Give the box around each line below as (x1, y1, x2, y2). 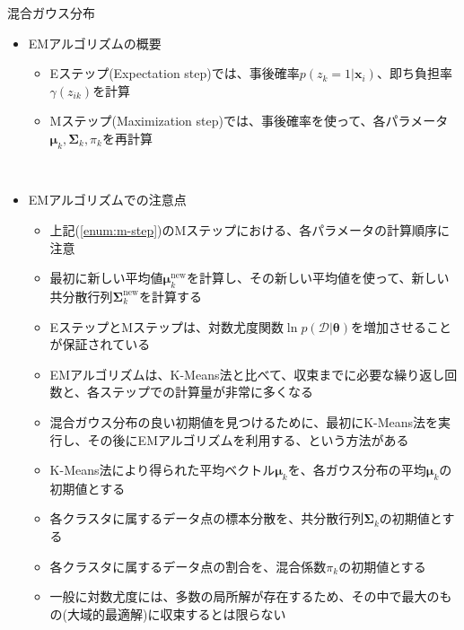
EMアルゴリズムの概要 (28, 33, 162, 52)
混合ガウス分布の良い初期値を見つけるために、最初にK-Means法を (49, 412, 439, 431)
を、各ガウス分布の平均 (287, 460, 426, 479)
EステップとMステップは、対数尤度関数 (49, 317, 284, 336)
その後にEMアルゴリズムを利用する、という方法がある (87, 430, 409, 449)
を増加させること (350, 317, 451, 336)
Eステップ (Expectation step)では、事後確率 (49, 64, 300, 83)
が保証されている (49, 335, 151, 354)
